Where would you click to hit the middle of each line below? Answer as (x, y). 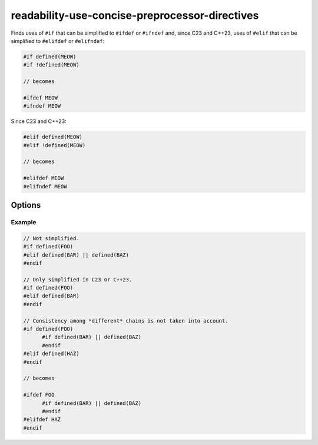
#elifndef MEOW (45, 186)
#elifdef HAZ (42, 420)
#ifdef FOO (39, 395)
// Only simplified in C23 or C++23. (78, 279)
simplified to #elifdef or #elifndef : (58, 41)
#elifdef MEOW (44, 178)
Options (26, 205)
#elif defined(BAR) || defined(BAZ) (76, 255)
